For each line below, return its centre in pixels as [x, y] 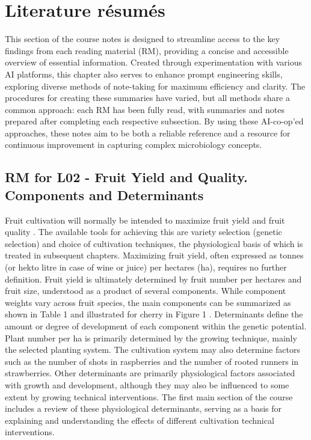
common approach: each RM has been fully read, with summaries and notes [145, 109]
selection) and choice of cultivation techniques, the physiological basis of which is [154, 243]
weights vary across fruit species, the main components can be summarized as [148, 302]
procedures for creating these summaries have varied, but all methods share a [147, 98]
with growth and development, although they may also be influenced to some [147, 384]
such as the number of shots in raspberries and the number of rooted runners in [152, 361]
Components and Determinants [104, 194]
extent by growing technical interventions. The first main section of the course [149, 396]
